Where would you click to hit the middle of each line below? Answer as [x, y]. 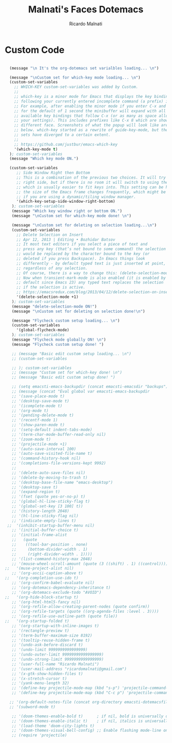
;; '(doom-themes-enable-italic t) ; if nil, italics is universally [91, 721]
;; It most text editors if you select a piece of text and [82, 244]
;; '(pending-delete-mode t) [43, 415]
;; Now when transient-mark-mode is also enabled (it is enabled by [91, 278]
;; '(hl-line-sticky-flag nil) [45, 516]
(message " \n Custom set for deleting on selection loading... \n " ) [84, 225]
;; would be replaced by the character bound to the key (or [83, 254]
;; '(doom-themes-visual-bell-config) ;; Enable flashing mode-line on [90, 731]
